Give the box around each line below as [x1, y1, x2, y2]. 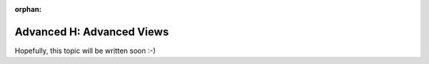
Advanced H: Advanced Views [14, 24, 169, 39]
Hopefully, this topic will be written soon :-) [14, 46, 157, 55]
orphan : [14, 5, 42, 13]
